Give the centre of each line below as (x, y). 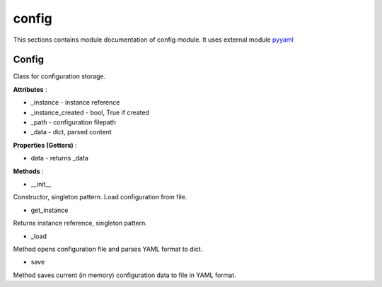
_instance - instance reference (75, 102)
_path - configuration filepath (73, 122)
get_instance (50, 210)
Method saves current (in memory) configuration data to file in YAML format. (125, 275)
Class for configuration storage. (59, 76)
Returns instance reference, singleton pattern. (80, 223)
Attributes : (30, 89)
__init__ (41, 184)
